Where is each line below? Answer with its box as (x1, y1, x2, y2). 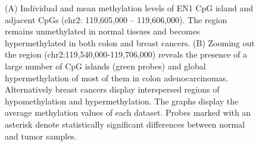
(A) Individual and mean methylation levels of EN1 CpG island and (5, 2, 253, 14)
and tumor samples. (5, 129, 77, 142)
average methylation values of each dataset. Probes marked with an (5, 106, 251, 119)
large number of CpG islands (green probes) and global (5, 59, 206, 72)
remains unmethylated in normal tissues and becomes (5, 25, 200, 37)
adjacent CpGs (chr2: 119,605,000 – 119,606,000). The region (5, 13, 227, 26)
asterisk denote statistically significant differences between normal (5, 118, 245, 130)
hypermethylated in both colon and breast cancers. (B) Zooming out (5, 36, 255, 49)
